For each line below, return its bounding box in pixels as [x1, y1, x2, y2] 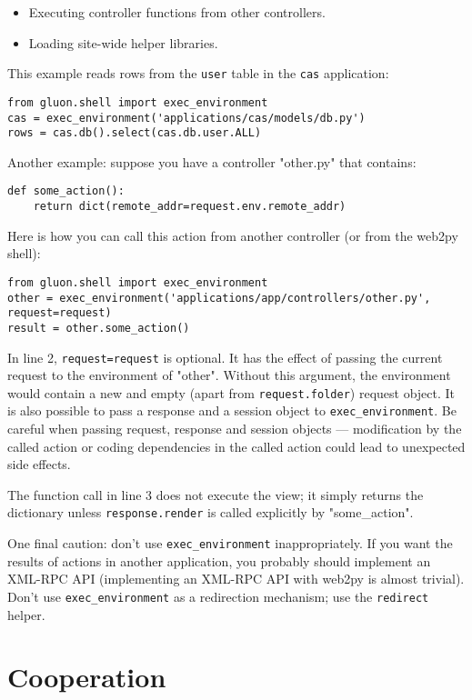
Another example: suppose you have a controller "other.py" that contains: [7, 152, 417, 171]
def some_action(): [7, 185, 125, 198]
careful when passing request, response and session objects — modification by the [7, 419, 462, 438]
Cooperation [7, 658, 166, 695]
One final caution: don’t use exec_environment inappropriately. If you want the [7, 534, 453, 553]
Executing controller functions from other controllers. [28, 3, 326, 21]
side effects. [7, 455, 71, 474]
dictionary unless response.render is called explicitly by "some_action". [7, 503, 414, 522]
